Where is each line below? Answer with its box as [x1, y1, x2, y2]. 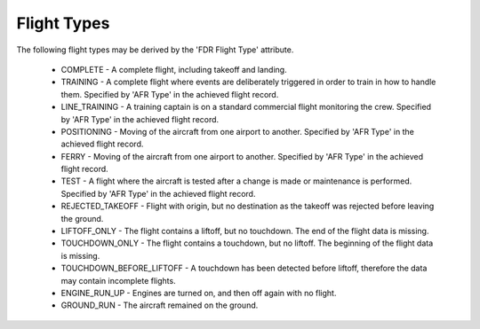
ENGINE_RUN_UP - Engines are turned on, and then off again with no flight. [60, 287, 337, 298]
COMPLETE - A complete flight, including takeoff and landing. [60, 64, 288, 74]
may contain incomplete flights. [60, 275, 177, 286]
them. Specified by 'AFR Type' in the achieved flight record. [60, 89, 279, 99]
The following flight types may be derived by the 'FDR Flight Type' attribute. [16, 44, 294, 55]
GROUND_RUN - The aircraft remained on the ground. [60, 300, 259, 310]
